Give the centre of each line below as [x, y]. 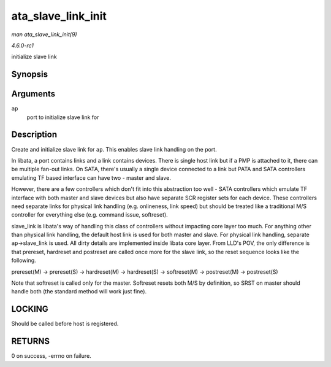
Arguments [33, 94]
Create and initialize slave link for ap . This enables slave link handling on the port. [114, 149]
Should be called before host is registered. [65, 324]
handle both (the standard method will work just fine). [79, 292]
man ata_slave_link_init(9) [44, 34]
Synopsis [30, 75]
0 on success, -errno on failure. [51, 356]
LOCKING [30, 309]
